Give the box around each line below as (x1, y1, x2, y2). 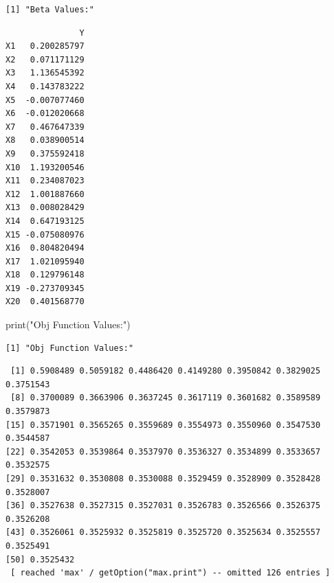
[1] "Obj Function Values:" (5, 343, 134, 353)
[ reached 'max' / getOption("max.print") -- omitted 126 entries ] (10, 568, 331, 578)
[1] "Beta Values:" (5, 5, 94, 14)
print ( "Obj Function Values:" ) (5, 317, 131, 332)
